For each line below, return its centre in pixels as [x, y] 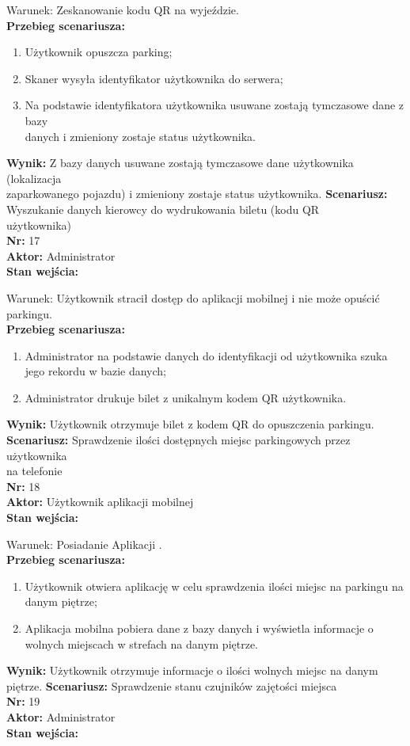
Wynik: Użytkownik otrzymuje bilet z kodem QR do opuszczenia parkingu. [190, 424]
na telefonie [34, 471]
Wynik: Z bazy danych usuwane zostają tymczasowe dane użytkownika [180, 163]
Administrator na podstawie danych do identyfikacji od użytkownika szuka [206, 355]
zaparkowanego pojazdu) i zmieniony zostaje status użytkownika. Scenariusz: [197, 194]
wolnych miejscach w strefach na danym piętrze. [141, 643]
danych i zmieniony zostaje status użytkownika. [140, 136]
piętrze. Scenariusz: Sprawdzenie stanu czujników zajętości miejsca [172, 685]
